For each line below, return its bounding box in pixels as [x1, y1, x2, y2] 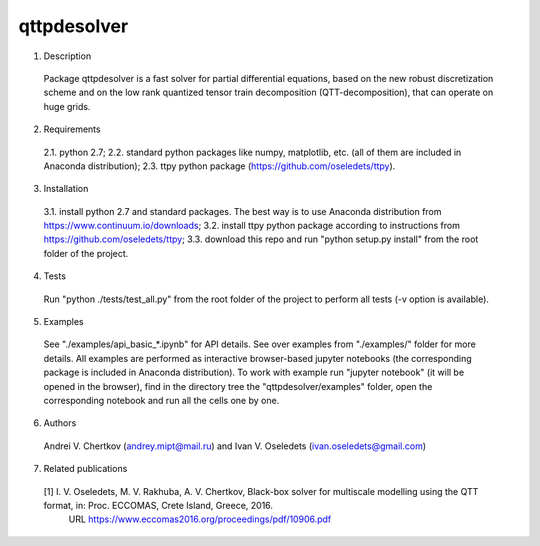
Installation [43, 183, 89, 195]
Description [43, 50, 92, 62]
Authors [43, 417, 77, 429]
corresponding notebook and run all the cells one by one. [43, 394, 280, 406]
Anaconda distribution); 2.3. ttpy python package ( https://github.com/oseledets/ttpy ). [43, 160, 396, 172]
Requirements [43, 123, 101, 135]
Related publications [43, 463, 128, 475]
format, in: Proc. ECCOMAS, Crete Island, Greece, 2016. [43, 499, 274, 511]
